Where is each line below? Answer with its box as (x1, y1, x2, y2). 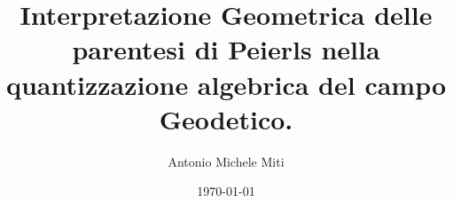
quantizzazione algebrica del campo (5, 66, 447, 102)
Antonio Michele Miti (168, 152, 285, 170)
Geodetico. (159, 100, 293, 137)
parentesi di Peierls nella (72, 31, 380, 67)
